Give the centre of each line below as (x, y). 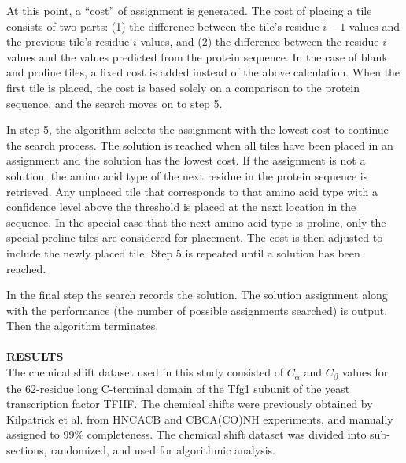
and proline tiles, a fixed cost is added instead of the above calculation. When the (203, 72)
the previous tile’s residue (68, 41)
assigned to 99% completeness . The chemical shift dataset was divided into (186, 434)
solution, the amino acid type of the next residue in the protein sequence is (187, 175)
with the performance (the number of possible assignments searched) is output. (197, 310)
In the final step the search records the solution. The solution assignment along (197, 295)
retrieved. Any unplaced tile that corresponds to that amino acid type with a (192, 191)
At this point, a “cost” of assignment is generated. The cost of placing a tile (189, 10)
